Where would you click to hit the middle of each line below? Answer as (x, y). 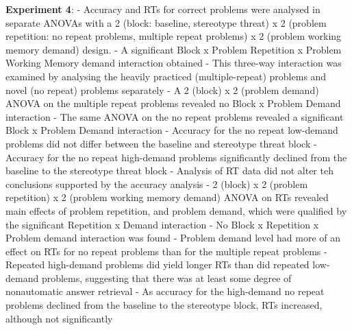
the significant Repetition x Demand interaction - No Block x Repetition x (162, 224)
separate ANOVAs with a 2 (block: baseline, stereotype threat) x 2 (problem (166, 22)
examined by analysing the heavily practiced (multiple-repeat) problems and (166, 76)
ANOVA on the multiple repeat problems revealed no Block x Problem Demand (173, 103)
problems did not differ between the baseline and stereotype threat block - (161, 143)
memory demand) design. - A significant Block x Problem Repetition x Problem (174, 49)
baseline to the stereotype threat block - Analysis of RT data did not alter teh (169, 170)
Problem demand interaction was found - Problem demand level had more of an (173, 238)
